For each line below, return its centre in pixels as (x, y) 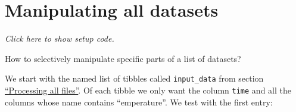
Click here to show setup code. (60, 38)
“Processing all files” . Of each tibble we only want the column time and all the (148, 90)
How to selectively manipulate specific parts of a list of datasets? (123, 58)
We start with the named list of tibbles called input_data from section (134, 78)
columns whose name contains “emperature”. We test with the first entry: (139, 102)
